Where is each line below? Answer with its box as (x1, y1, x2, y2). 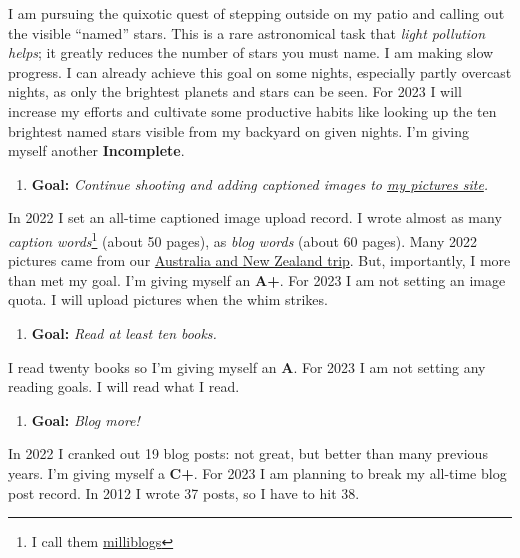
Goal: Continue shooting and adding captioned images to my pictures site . (31, 173, 489, 194)
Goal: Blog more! (31, 409, 140, 430)
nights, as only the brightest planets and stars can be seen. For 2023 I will (8, 81, 462, 102)
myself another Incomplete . (8, 140, 185, 161)
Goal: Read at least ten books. (31, 322, 217, 343)
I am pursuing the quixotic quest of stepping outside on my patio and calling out (8, 3, 505, 23)
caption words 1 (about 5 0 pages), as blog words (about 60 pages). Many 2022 (8, 227, 478, 251)
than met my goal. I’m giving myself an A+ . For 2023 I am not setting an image (8, 269, 506, 290)
